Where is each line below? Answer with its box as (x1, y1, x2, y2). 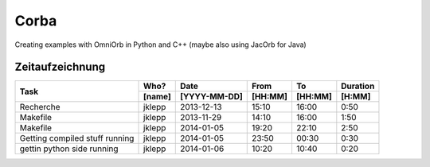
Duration (341, 80, 375, 91)
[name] (143, 91, 171, 103)
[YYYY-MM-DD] (179, 91, 243, 103)
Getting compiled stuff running (19, 133, 135, 144)
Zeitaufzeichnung (14, 60, 106, 74)
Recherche (19, 102, 61, 113)
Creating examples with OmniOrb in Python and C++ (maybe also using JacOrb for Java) (14, 40, 307, 49)
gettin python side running (19, 143, 119, 154)
